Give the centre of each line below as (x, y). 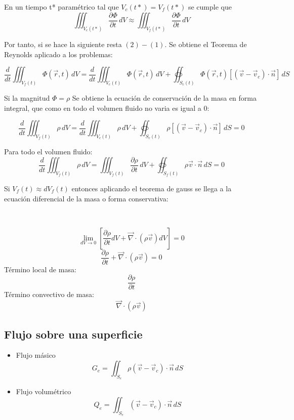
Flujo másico (36, 355)
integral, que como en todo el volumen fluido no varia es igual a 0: (107, 108)
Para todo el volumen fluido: (48, 152)
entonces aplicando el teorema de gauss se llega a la (152, 188)
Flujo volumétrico (44, 391)
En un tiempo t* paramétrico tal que (61, 7)
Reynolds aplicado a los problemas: (58, 54)
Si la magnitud (27, 97)
